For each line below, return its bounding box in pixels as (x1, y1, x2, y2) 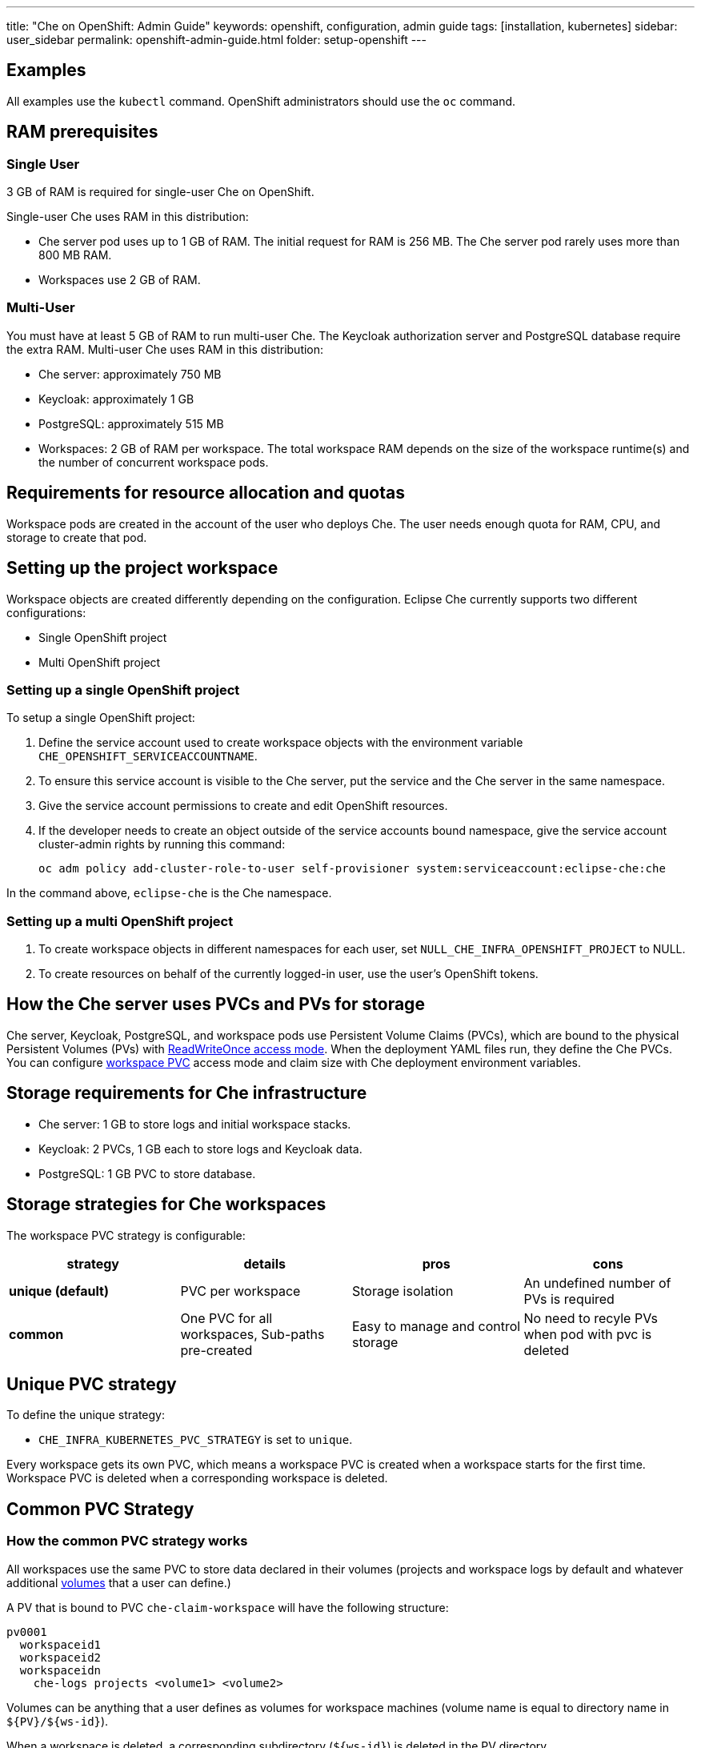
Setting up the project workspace (6, 558, 278, 579)
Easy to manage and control (352, 1317, 521, 1334)
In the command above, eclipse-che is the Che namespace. (6, 886, 332, 900)
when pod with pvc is (523, 1325, 652, 1342)
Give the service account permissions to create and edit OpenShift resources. (38, 799, 448, 813)
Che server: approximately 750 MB (38, 367, 222, 381)
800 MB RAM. (38, 248, 112, 263)
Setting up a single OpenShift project (6, 681, 240, 698)
